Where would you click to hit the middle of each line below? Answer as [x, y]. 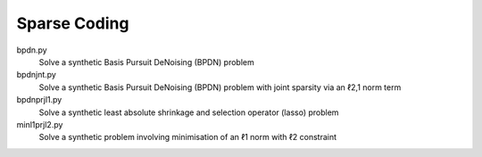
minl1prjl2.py [40, 124]
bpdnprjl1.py [39, 100]
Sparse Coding [73, 23]
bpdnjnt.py [37, 75]
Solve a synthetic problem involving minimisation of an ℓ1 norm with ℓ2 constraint [188, 137]
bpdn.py [32, 50]
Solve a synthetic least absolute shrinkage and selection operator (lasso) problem [189, 112]
